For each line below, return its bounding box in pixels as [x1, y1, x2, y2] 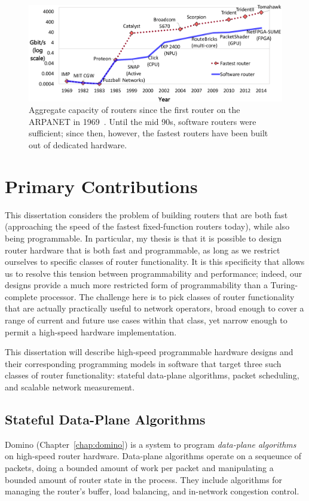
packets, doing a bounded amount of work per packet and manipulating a [5, 462, 274, 474]
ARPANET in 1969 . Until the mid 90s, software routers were [29, 115, 256, 127]
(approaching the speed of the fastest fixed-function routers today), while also [5, 220, 290, 233]
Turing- [270, 279, 298, 291]
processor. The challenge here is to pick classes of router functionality [40, 290, 295, 303]
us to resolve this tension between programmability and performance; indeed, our [5, 267, 302, 279]
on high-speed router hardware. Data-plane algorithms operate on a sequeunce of [5, 450, 302, 462]
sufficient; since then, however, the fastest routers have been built [29, 127, 268, 139]
